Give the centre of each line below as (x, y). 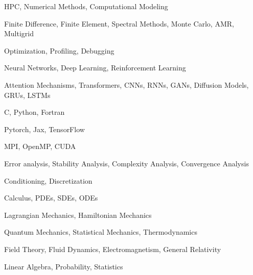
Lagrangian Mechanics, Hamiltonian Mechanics (78, 215)
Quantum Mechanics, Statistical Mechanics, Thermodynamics (101, 232)
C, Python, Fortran (34, 112)
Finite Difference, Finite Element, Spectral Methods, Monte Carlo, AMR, (119, 23)
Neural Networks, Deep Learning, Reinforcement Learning (95, 68)
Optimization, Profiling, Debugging (59, 50)
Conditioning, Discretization (48, 180)
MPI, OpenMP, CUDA (40, 146)
